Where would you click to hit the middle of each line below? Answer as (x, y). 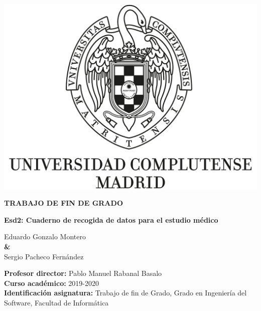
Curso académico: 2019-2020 (51, 283)
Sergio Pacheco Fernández (44, 256)
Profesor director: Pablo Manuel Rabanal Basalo (83, 273)
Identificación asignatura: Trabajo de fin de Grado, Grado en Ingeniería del (125, 293)
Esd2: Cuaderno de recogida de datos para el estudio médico (111, 219)
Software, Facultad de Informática (56, 302)
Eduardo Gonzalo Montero (45, 237)
